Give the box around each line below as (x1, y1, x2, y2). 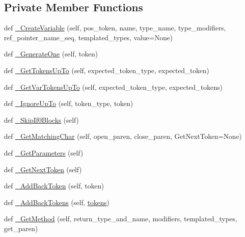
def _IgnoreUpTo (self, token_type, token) (4, 98, 134, 108)
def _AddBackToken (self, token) (4, 181, 104, 191)
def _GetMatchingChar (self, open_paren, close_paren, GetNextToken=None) (4, 131, 242, 141)
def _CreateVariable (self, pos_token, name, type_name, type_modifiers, (4, 23, 226, 33)
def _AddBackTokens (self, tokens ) (4, 197, 109, 207)
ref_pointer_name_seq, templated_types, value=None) (4, 32, 173, 42)
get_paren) (4, 223, 38, 233)
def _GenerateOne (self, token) (4, 49, 98, 59)
